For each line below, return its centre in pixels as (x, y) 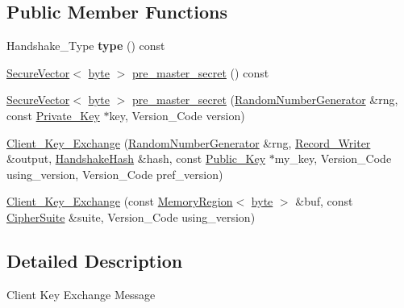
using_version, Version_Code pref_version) (115, 174)
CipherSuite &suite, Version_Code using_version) (131, 216)
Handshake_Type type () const (86, 46)
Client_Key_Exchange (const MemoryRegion (120, 201)
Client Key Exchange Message (81, 294)
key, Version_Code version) (177, 115)
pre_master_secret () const (201, 72)
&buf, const (324, 201)
